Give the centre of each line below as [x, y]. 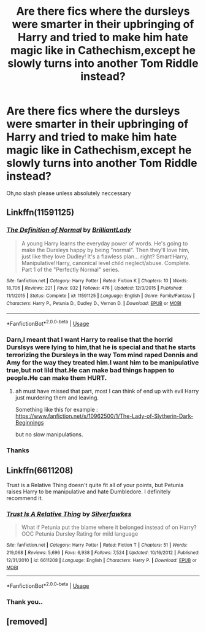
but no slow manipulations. [49, 434]
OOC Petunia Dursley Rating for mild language [80, 534]
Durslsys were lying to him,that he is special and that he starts [101, 347]
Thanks [18, 450]
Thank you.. [25, 601]
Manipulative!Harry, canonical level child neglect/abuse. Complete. [106, 263]
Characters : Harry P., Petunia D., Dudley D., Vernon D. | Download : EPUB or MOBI [94, 303]
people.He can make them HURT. [57, 377]
